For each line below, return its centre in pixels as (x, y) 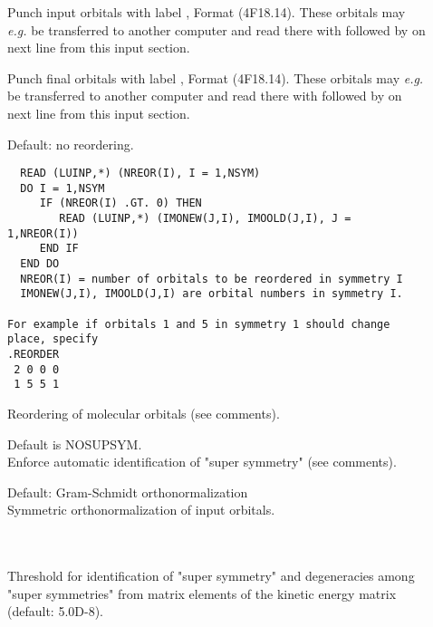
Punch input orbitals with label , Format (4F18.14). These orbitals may (207, 12)
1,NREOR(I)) (43, 233)
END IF (59, 249)
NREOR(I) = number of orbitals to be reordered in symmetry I (212, 279)
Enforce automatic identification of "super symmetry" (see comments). (202, 462)
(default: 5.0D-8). (55, 611)
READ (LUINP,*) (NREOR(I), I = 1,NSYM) (140, 174)
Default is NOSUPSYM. (75, 444)
